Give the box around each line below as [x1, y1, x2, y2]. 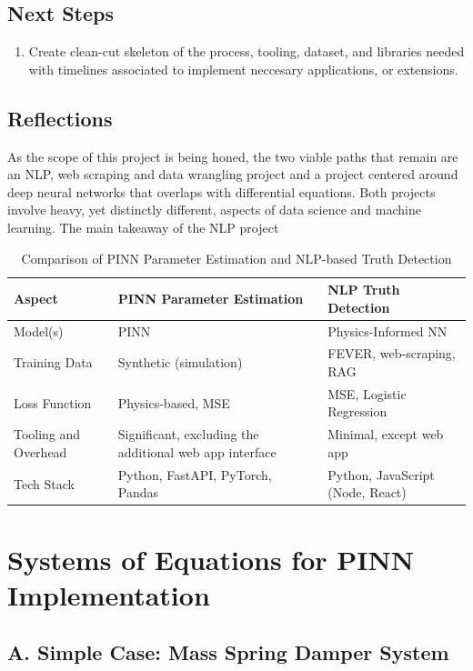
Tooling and [14, 425, 81, 444]
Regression [327, 402, 387, 421]
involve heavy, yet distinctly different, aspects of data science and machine [7, 200, 421, 219]
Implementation [7, 576, 210, 613]
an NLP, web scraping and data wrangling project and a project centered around [7, 165, 458, 184]
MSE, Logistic [327, 384, 407, 403]
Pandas [117, 483, 158, 502]
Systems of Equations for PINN [7, 540, 414, 577]
